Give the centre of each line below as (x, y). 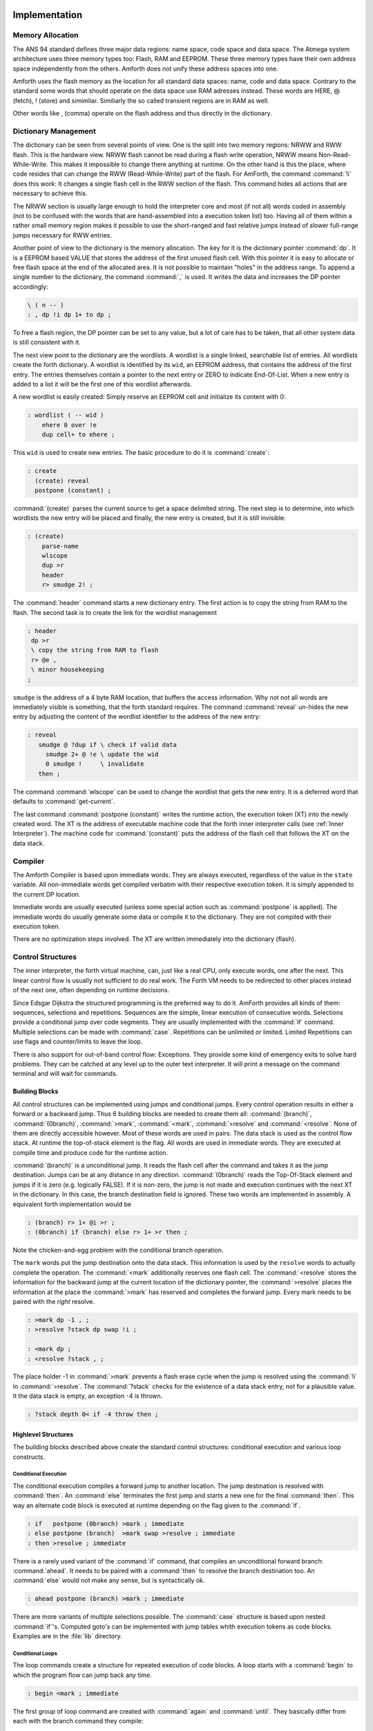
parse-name (60, 546)
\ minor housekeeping (68, 670)
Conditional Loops (35, 1653)
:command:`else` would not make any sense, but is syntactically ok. (109, 1580)
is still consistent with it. (47, 342)
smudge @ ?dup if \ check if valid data (108, 745)
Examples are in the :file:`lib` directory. (67, 1636)
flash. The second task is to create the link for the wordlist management (115, 612)
